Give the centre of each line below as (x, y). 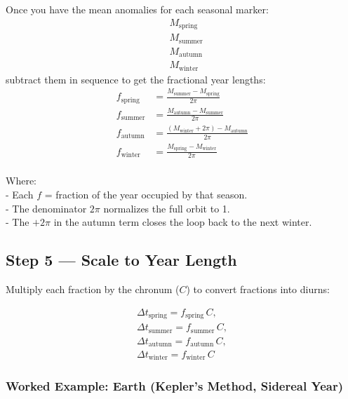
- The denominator (46, 208)
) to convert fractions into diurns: (258, 289)
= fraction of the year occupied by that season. (146, 194)
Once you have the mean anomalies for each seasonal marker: (137, 9)
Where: (21, 181)
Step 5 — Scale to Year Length (121, 260)
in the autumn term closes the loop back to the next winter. (183, 222)
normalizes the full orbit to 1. (167, 208)
